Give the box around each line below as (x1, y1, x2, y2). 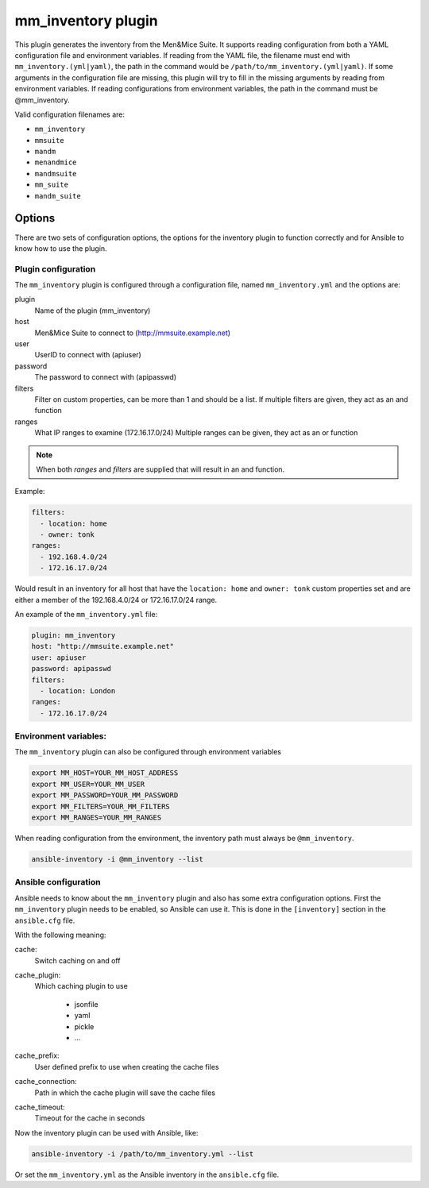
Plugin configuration (14, 263, 96, 274)
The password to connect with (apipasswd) (34, 372, 177, 382)
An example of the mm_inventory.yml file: (14, 610, 158, 619)
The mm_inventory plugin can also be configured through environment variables (14, 747, 282, 757)
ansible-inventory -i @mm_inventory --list (31, 854, 204, 863)
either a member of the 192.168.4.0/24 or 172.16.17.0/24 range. (14, 595, 218, 604)
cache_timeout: (14, 1102, 65, 1112)
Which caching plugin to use (34, 982, 129, 991)
